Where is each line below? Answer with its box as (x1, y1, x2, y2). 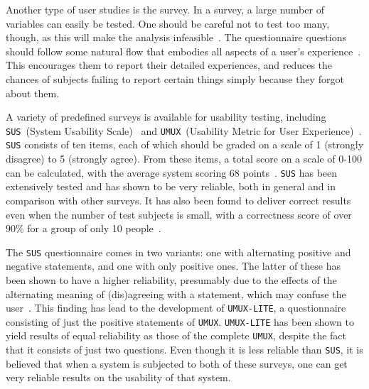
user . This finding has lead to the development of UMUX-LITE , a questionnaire (6, 300, 346, 315)
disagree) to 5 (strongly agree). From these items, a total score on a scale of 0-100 (6, 151, 362, 166)
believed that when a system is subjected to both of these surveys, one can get (6, 356, 348, 371)
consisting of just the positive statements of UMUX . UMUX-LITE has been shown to (6, 314, 354, 329)
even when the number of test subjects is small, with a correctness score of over (6, 207, 352, 221)
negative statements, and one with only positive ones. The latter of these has (6, 258, 341, 273)
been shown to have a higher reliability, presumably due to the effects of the (6, 272, 337, 287)
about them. (6, 85, 60, 100)
